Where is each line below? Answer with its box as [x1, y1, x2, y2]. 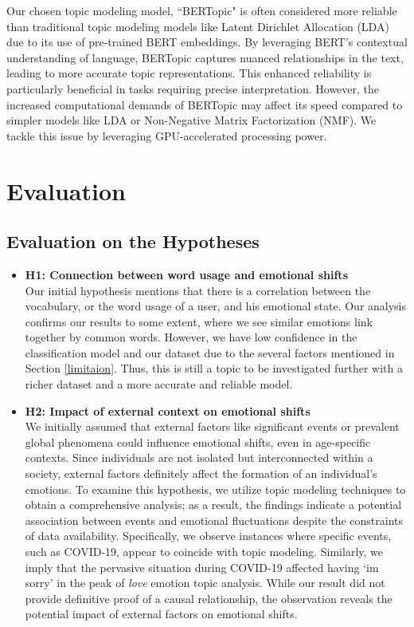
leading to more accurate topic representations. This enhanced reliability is [6, 65, 372, 81]
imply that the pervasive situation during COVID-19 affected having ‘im [25, 558, 379, 575]
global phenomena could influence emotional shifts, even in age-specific [25, 433, 371, 450]
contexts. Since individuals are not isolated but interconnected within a [25, 449, 373, 466]
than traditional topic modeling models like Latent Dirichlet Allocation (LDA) [6, 18, 389, 34]
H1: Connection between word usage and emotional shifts [25, 266, 348, 282]
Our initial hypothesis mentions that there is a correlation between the [25, 282, 371, 298]
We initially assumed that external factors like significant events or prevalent [25, 418, 400, 435]
